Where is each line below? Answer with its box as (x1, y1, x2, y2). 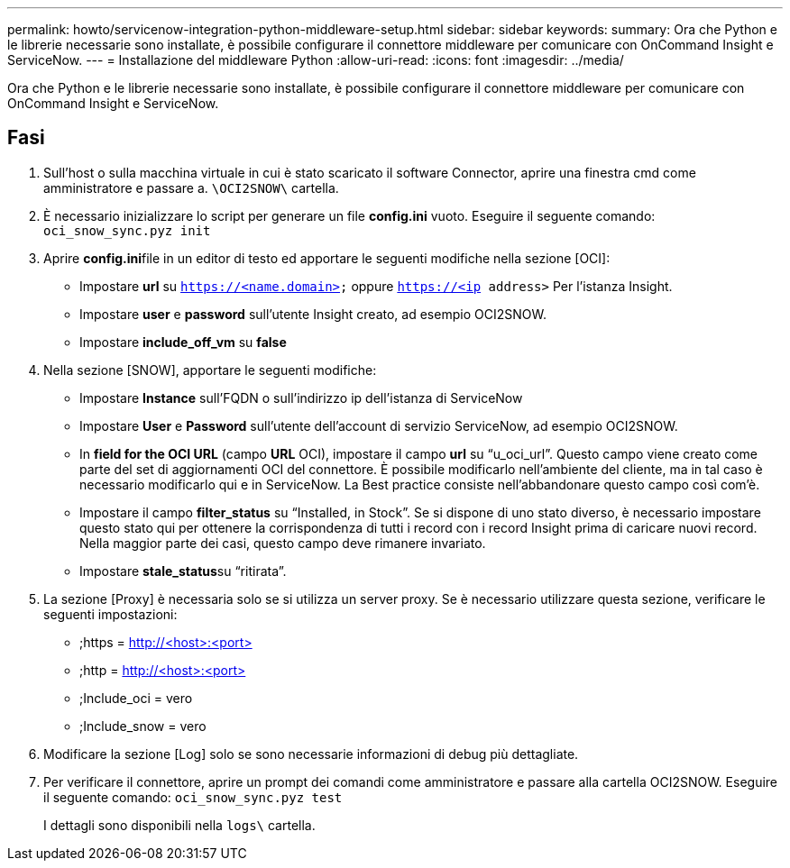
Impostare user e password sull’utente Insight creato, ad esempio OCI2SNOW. (79, 306, 547, 322)
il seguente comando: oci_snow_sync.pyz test (43, 789, 343, 805)
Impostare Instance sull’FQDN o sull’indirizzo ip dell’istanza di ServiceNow (79, 389, 523, 406)
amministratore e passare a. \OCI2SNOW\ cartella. (43, 179, 339, 196)
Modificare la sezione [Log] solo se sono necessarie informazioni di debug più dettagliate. (43, 745, 579, 762)
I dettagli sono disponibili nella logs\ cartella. (43, 817, 316, 833)
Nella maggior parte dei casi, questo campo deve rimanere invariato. (79, 535, 486, 551)
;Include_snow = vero (79, 717, 207, 734)
